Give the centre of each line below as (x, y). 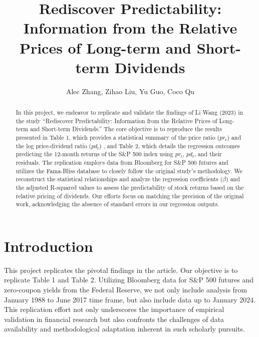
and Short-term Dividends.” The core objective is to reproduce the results (126, 129)
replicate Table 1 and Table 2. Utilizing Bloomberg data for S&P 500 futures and (129, 280)
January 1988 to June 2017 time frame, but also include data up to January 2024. (130, 299)
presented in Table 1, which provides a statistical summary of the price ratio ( (118, 137)
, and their (208, 154)
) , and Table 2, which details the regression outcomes (170, 145)
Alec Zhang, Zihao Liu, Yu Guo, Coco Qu (130, 91)
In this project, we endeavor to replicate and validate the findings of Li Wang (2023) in (129, 112)
